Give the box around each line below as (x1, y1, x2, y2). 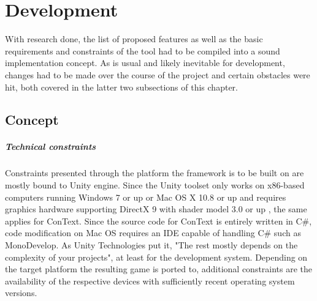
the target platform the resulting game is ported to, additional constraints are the (5, 262, 313, 275)
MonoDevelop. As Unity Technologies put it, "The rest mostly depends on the (5, 239, 298, 251)
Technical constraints (5, 140, 96, 153)
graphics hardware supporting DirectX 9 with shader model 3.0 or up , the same (5, 203, 307, 215)
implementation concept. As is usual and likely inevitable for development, (5, 56, 285, 69)
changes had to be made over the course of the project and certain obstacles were (5, 68, 310, 81)
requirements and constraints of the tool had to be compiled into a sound (5, 44, 280, 57)
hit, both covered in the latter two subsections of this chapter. (5, 80, 238, 93)
